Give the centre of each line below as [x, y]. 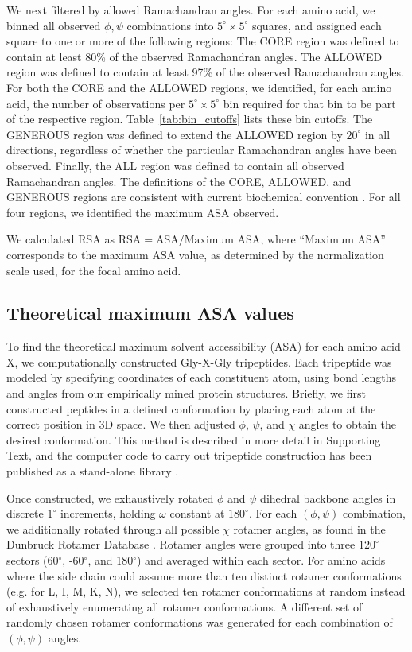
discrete [25, 513]
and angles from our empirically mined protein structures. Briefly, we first [186, 393]
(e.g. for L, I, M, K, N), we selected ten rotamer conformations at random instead [206, 591]
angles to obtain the [348, 424]
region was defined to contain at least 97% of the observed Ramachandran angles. [205, 72]
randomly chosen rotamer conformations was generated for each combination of [200, 622]
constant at [197, 513]
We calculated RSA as [60, 239]
